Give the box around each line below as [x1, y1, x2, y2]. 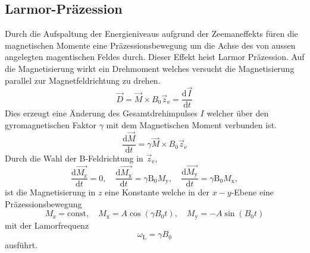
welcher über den [206, 107, 269, 119]
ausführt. [5, 239, 37, 251]
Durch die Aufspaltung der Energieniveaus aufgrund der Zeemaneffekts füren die [5, 27, 298, 40]
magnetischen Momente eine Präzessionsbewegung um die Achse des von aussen [5, 39, 296, 51]
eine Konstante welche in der [105, 186, 209, 198]
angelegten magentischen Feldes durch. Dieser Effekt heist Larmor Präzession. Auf [5, 50, 305, 63]
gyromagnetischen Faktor [5, 119, 96, 131]
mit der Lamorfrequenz [5, 219, 89, 231]
